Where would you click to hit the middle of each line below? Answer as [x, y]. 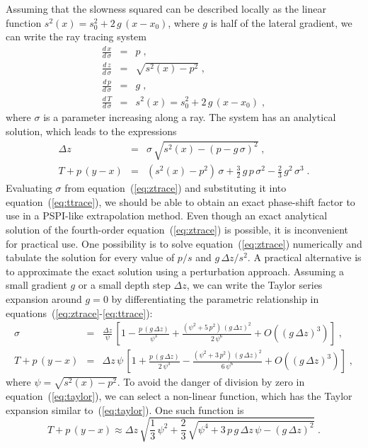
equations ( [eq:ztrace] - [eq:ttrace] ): [79, 312]
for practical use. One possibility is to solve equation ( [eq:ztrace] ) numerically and [184, 243]
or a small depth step [124, 285]
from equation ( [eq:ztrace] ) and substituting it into [176, 188]
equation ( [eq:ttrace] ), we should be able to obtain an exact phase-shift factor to [180, 201]
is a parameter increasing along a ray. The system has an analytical [190, 117]
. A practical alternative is [304, 257]
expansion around [44, 298]
